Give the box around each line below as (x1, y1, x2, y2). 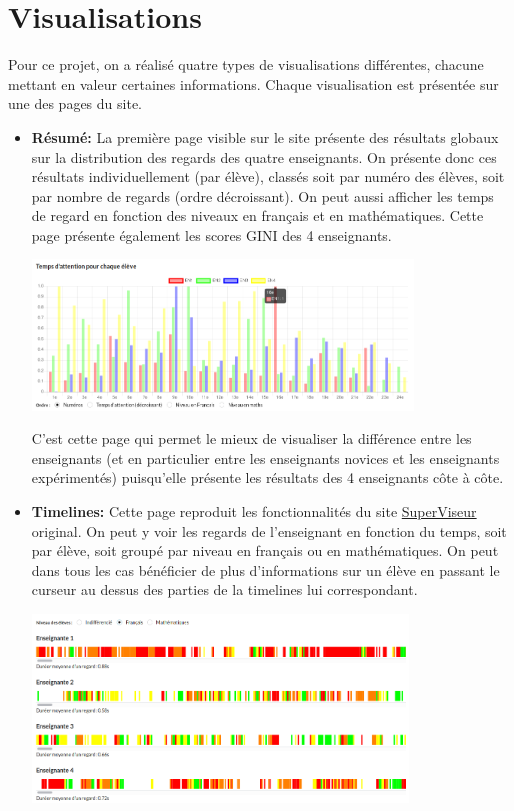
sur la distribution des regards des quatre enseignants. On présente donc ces (31, 146, 497, 167)
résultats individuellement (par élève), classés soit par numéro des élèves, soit (31, 166, 505, 187)
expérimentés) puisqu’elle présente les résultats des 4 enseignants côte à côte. (31, 467, 504, 488)
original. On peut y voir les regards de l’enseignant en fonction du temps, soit (31, 520, 507, 541)
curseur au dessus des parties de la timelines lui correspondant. (31, 579, 418, 600)
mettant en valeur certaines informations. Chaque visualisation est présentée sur (8, 73, 499, 94)
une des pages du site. (8, 93, 142, 114)
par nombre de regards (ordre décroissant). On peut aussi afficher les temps (31, 185, 494, 206)
